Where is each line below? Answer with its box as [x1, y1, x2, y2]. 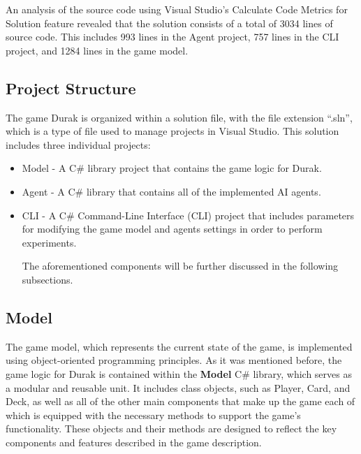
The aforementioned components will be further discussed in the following [22, 258, 339, 273]
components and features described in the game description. [6, 434, 262, 449]
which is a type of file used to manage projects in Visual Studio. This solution [6, 124, 339, 138]
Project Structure [6, 77, 136, 98]
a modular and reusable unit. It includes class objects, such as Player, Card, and [6, 380, 351, 395]
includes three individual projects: [6, 137, 151, 152]
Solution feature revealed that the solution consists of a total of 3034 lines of [6, 15, 333, 30]
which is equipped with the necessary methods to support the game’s [6, 407, 301, 422]
